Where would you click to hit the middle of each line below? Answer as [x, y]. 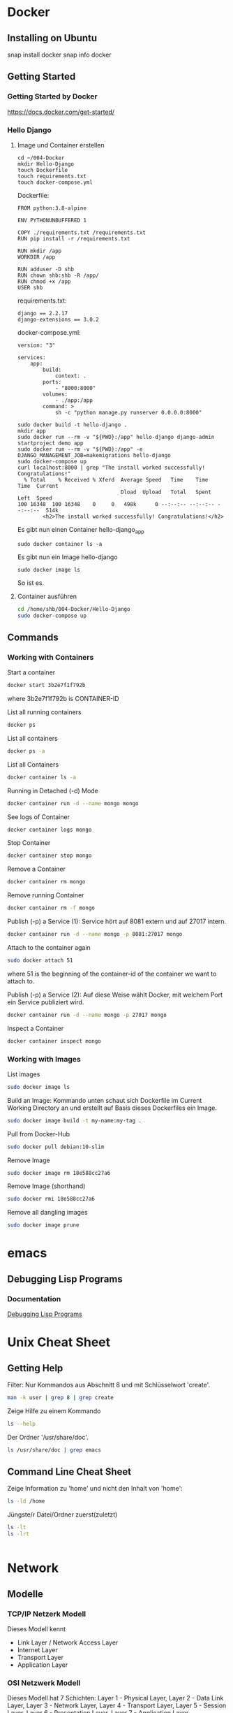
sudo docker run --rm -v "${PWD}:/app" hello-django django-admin [116, 437]
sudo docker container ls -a [60, 544]
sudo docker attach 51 [40, 960]
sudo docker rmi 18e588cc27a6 [51, 1199]
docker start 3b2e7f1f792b [46, 686]
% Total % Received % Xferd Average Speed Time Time [116, 479]
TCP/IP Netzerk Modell [46, 1614]
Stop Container [29, 843]
